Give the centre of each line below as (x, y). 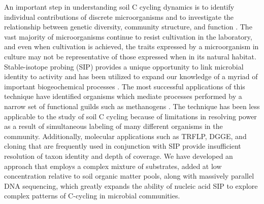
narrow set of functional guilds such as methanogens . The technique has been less (132, 106)
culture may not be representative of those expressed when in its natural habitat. (130, 56)
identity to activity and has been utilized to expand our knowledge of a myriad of (131, 76)
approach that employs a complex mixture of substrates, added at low (113, 166)
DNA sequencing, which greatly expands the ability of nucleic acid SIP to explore (131, 185)
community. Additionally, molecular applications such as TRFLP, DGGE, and (125, 136)
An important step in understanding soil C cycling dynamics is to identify (119, 7)
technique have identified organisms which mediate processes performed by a (123, 96)
